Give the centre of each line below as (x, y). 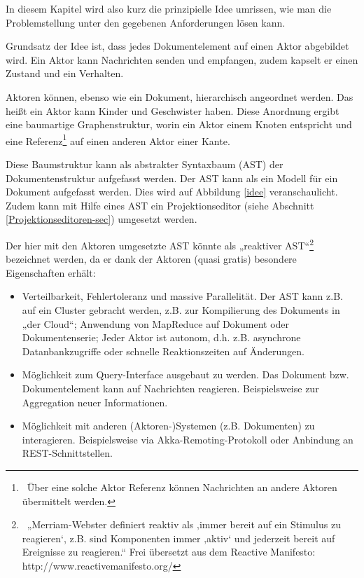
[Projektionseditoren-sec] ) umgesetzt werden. (101, 219)
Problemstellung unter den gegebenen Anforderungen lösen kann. (146, 22)
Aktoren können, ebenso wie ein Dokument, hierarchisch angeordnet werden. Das (180, 96)
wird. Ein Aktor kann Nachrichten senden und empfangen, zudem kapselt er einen (182, 59)
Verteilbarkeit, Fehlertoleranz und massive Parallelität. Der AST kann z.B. (182, 296)
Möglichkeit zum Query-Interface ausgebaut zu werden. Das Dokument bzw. (185, 374)
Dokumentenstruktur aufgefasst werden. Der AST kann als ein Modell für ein (172, 178)
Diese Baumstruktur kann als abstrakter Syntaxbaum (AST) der (145, 164)
